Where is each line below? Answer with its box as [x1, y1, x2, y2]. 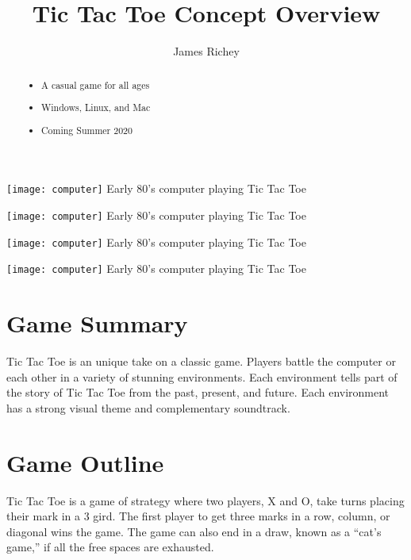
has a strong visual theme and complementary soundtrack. [6, 399, 290, 416]
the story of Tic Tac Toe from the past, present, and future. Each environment [6, 384, 390, 401]
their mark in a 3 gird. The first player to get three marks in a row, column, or [6, 508, 390, 524]
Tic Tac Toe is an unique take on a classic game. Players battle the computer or [6, 353, 396, 370]
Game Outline [6, 446, 164, 478]
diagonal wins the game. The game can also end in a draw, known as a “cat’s [6, 523, 382, 539]
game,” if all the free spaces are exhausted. [6, 539, 214, 555]
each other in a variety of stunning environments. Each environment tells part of [6, 368, 398, 385]
